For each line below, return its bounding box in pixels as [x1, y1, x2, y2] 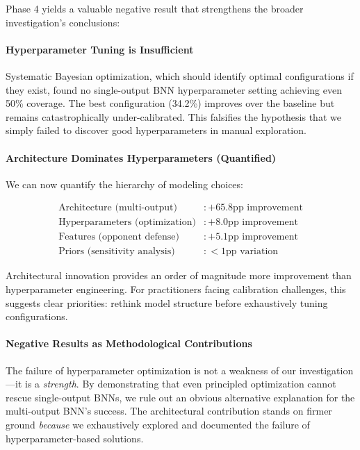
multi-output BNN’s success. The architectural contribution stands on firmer [6, 403, 332, 418]
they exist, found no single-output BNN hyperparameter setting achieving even [6, 82, 342, 97]
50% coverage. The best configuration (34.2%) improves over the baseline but [6, 96, 335, 110]
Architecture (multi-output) [58, 203, 177, 213]
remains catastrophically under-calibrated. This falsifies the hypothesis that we [6, 109, 341, 124]
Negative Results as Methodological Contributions [6, 336, 252, 351]
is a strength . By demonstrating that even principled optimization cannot [24, 376, 336, 391]
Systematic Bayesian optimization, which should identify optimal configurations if [6, 68, 354, 83]
